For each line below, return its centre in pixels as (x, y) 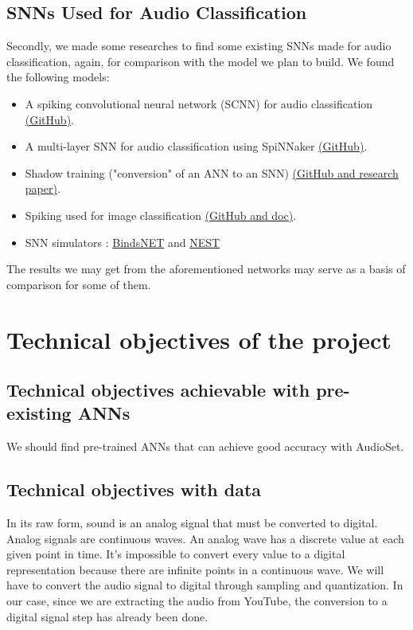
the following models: (58, 77)
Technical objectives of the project (199, 339)
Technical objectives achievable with (158, 390)
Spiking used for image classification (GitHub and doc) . (161, 215)
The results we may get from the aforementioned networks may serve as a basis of (206, 269)
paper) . (43, 188)
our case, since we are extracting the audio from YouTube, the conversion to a (197, 601)
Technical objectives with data (134, 489)
